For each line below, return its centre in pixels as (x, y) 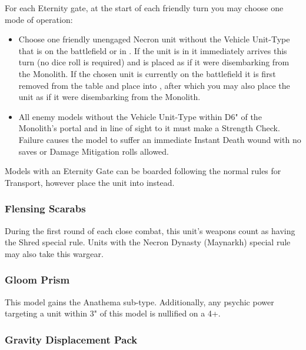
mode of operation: (39, 19)
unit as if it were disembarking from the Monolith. (109, 97)
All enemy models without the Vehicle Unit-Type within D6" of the (140, 116)
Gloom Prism (37, 280)
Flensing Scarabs (45, 209)
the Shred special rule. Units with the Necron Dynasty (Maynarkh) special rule (148, 242)
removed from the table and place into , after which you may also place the (154, 85)
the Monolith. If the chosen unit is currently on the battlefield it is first (147, 73)
